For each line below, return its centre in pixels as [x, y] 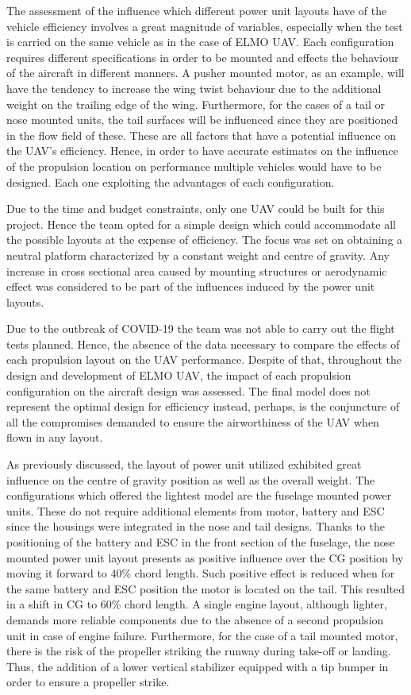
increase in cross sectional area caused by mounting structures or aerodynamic [197, 270]
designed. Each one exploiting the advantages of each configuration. [171, 181]
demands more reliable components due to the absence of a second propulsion [195, 619]
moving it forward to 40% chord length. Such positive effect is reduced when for [201, 573]
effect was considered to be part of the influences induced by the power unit [191, 286]
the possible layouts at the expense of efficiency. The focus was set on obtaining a [205, 239]
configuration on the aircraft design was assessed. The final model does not [188, 390]
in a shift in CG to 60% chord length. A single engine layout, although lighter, [197, 604]
